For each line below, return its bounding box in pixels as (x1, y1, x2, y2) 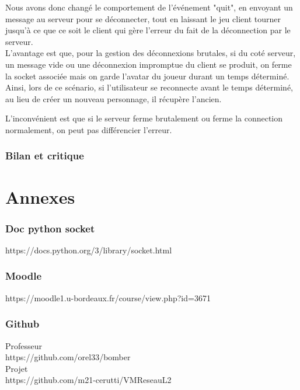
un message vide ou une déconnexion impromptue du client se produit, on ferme (5, 58, 292, 70)
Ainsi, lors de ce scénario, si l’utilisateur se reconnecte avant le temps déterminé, (5, 81, 293, 93)
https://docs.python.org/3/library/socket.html (5, 243, 172, 256)
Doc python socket (5, 221, 95, 235)
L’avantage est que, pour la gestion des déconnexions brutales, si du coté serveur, (5, 47, 296, 59)
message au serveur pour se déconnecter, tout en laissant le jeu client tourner (5, 12, 281, 25)
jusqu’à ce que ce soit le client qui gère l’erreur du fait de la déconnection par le (5, 24, 291, 36)
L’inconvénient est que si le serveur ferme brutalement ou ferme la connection (5, 112, 283, 124)
